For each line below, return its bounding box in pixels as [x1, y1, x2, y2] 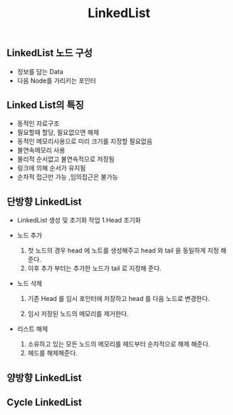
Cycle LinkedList [6, 396, 83, 409]
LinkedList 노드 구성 [6, 47, 93, 59]
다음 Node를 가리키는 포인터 [16, 76, 97, 85]
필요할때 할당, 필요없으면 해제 [16, 128, 100, 137]
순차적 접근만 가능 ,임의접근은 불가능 [16, 173, 118, 181]
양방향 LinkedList [6, 372, 83, 384]
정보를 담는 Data [16, 67, 63, 76]
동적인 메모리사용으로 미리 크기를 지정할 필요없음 [16, 137, 152, 145]
